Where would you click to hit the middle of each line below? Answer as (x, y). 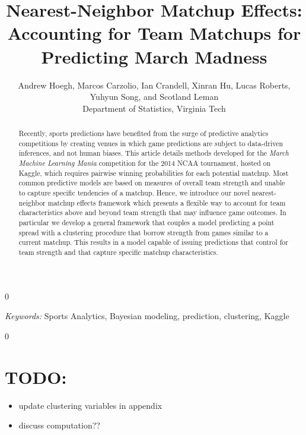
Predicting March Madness (154, 56)
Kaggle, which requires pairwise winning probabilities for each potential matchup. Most (154, 173)
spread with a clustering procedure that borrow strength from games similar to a (144, 232)
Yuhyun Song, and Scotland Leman (154, 97)
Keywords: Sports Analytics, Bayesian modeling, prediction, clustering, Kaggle (147, 316)
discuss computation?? (59, 425)
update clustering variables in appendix (90, 405)
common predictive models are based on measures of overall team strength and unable (152, 183)
